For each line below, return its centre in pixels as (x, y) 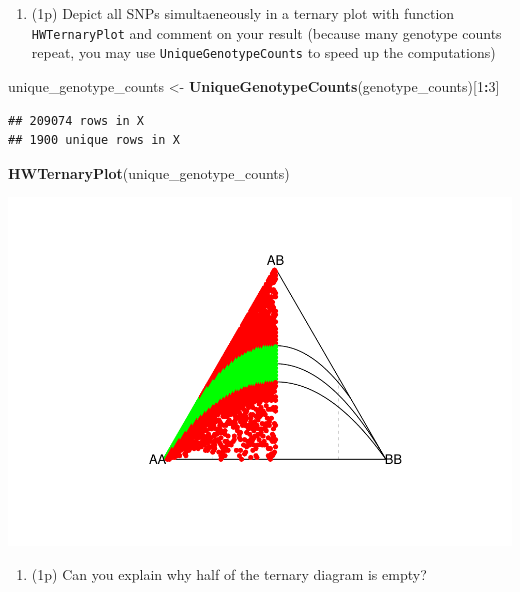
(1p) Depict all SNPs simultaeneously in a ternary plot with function (243, 13)
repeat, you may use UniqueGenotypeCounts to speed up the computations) (263, 52)
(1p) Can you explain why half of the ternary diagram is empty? (229, 573)
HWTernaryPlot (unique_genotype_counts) (149, 172)
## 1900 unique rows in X (94, 140)
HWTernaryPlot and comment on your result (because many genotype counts (266, 32)
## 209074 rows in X (76, 120)
